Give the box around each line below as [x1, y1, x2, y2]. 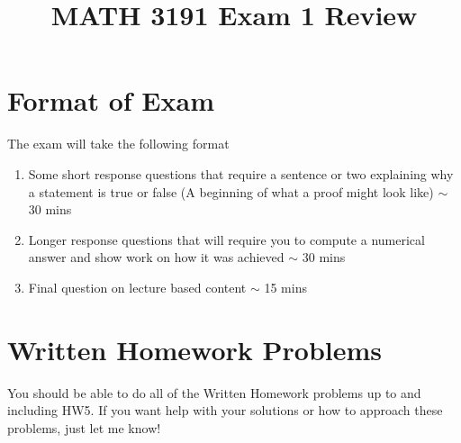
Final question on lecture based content [28, 277, 247, 296]
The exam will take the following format [7, 134, 230, 153]
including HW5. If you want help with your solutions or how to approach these [7, 401, 443, 420]
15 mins [264, 277, 307, 296]
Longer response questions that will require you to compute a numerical [28, 230, 425, 249]
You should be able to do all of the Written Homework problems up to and [7, 383, 421, 402]
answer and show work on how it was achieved [28, 248, 285, 267]
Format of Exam [7, 82, 214, 119]
